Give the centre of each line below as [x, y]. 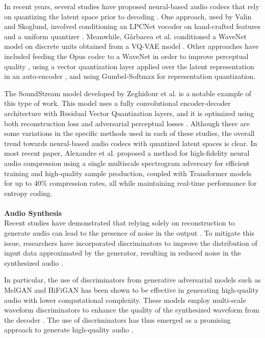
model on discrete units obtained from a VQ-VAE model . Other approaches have [131, 46]
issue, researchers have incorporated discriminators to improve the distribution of [131, 243]
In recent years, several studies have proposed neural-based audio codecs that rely [132, 6]
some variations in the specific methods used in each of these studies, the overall [129, 133]
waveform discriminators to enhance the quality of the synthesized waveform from [132, 310]
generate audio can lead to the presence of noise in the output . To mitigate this [129, 233]
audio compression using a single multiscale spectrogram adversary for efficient [127, 163]
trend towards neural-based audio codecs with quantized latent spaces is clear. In [131, 143]
